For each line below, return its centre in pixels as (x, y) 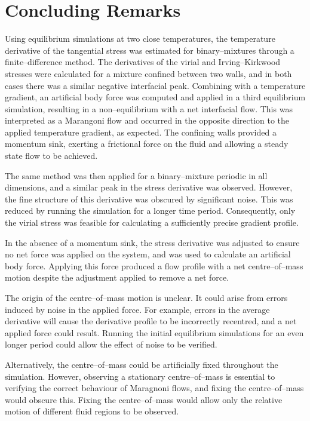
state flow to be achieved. (51, 156)
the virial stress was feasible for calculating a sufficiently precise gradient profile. (152, 222)
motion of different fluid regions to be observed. (92, 411)
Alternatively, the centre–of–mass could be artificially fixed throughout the (142, 364)
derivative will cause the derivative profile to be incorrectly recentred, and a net (151, 321)
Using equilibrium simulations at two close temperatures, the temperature (140, 39)
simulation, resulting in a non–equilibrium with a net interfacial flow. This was (149, 108)
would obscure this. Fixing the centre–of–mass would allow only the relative (144, 399)
